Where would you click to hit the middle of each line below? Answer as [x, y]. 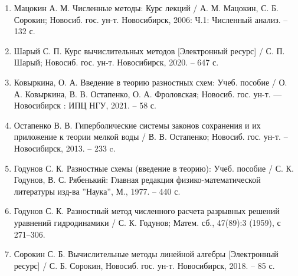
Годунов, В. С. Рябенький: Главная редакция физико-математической [137, 180]
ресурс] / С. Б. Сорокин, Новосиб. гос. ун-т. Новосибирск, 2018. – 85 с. [144, 265]
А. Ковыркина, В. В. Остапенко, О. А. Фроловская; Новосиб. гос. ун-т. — [148, 93]
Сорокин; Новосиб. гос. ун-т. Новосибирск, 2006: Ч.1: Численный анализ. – [151, 19]
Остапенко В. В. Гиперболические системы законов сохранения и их [137, 125]
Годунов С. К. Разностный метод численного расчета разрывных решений [147, 211]
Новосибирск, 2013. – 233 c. [65, 148]
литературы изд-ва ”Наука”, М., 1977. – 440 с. [97, 191]
